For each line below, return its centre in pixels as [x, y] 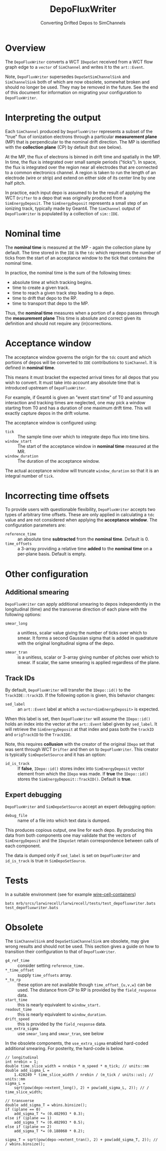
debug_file [16, 816]
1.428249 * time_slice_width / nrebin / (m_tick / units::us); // [84, 1075]
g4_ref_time [17, 960]
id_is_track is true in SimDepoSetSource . [46, 861]
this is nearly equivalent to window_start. [59, 1005]
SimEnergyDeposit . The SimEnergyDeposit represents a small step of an [77, 203]
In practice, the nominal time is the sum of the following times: [68, 273]
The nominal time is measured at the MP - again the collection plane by [78, 247]
